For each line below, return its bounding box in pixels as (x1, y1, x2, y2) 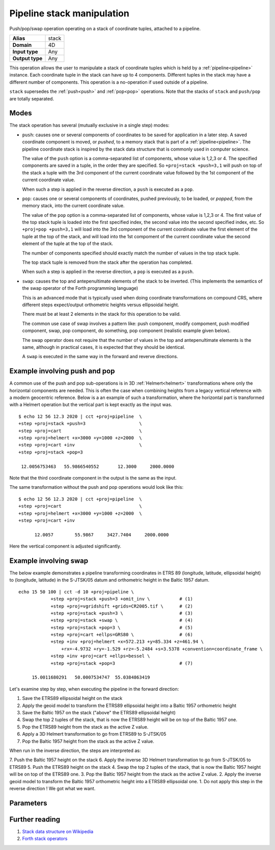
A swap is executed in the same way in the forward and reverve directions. (22, 354, 178, 360)
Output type (12, 55, 43, 62)
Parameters (9, 798, 47, 807)
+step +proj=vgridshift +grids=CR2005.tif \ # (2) (50, 603, 193, 609)
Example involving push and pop (9, 367, 115, 376)
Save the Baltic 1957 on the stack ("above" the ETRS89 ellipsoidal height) (22, 710, 176, 715)
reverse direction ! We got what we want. (9, 785, 96, 791)
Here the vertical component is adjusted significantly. (9, 543, 122, 549)
